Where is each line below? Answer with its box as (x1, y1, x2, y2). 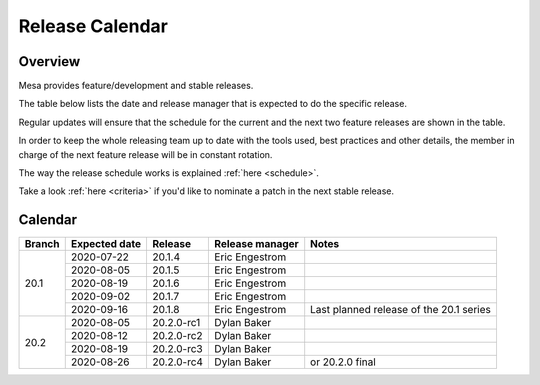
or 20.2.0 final (310, 355, 377, 369)
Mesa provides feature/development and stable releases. (18, 80, 254, 92)
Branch (24, 237, 60, 251)
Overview (18, 53, 81, 70)
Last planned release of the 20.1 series (310, 303, 492, 317)
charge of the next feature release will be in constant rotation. (18, 148, 273, 160)
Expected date (70, 237, 142, 251)
